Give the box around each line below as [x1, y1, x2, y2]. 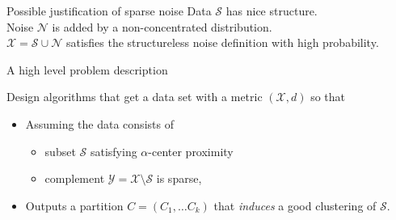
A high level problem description [6, 61, 168, 78]
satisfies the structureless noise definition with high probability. [65, 34, 379, 51]
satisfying [90, 142, 137, 159]
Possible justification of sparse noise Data [6, 2, 212, 19]
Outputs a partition [25, 197, 124, 214]
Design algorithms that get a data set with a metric [6, 88, 263, 105]
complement [44, 170, 105, 187]
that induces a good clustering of [213, 197, 377, 214]
